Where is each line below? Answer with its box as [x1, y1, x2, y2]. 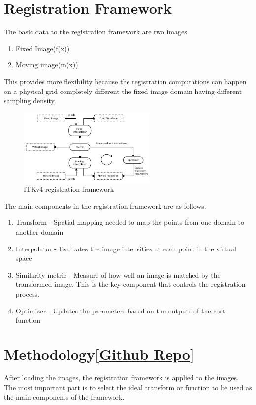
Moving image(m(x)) [15, 60, 78, 70]
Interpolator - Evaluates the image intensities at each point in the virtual [15, 243, 236, 253]
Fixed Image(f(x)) [15, 43, 70, 53]
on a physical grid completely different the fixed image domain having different [4, 86, 242, 96]
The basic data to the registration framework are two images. [4, 27, 189, 37]
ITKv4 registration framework [24, 184, 114, 194]
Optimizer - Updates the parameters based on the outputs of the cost [15, 305, 225, 315]
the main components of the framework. [4, 392, 125, 402]
